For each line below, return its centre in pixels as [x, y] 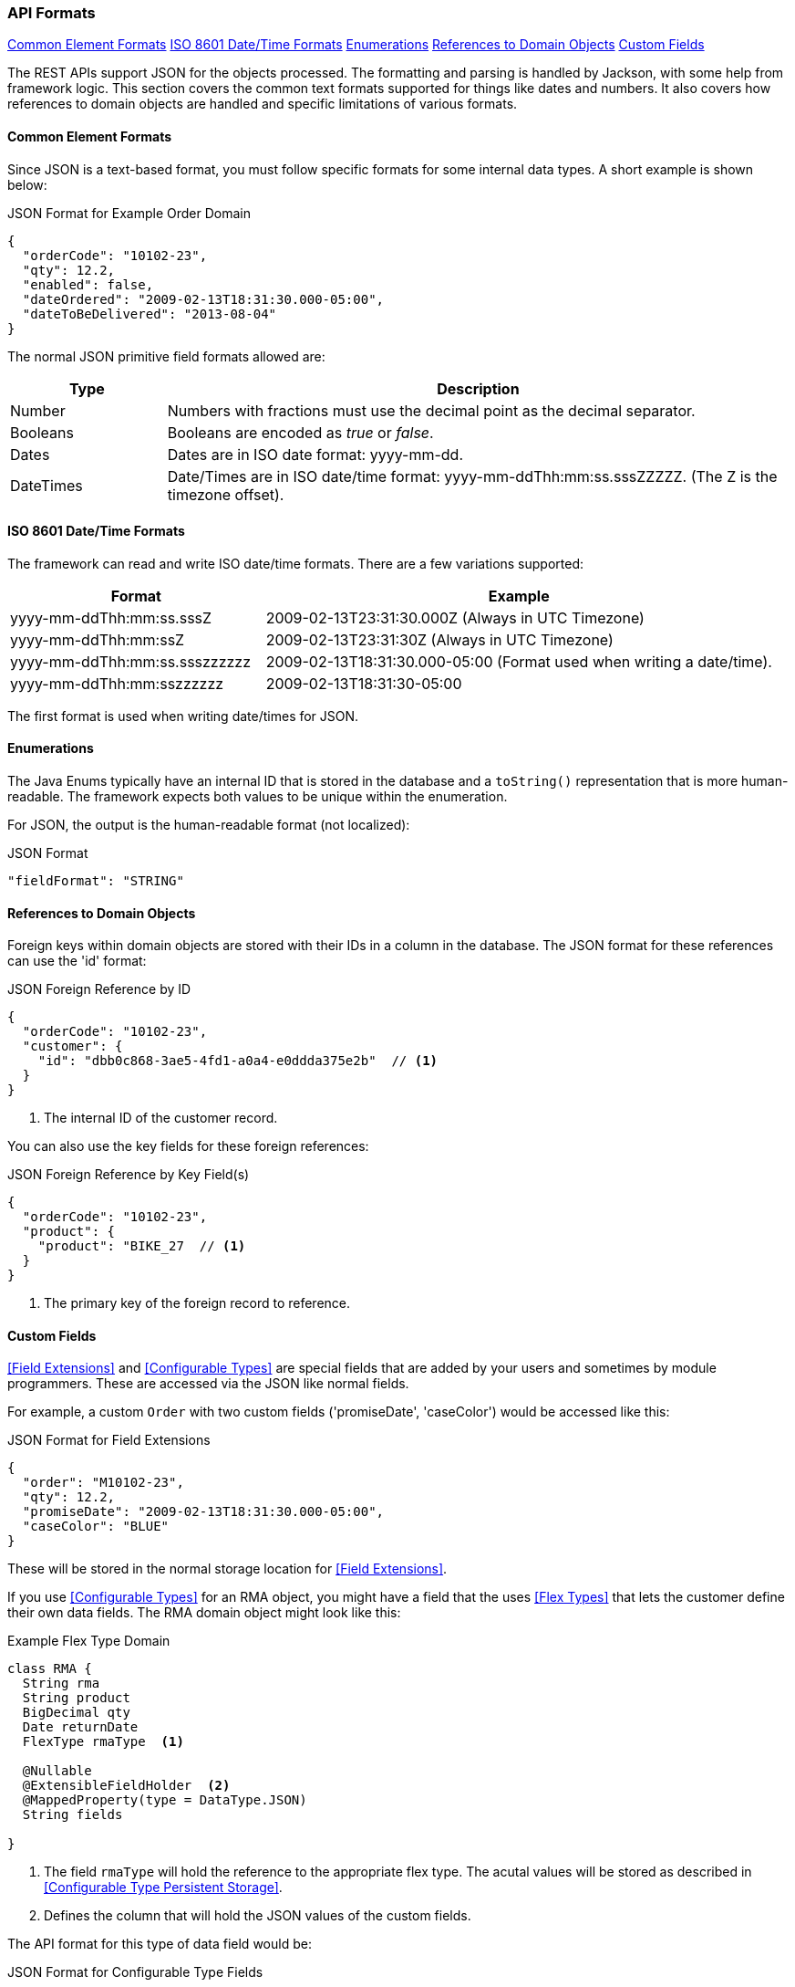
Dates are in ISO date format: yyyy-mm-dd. [315, 454]
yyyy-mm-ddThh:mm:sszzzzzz [117, 683]
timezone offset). [226, 494]
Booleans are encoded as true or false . [300, 432]
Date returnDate [80, 1727]
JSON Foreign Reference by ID [99, 989]
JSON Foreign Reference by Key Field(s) [129, 1175]
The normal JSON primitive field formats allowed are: [166, 356]
